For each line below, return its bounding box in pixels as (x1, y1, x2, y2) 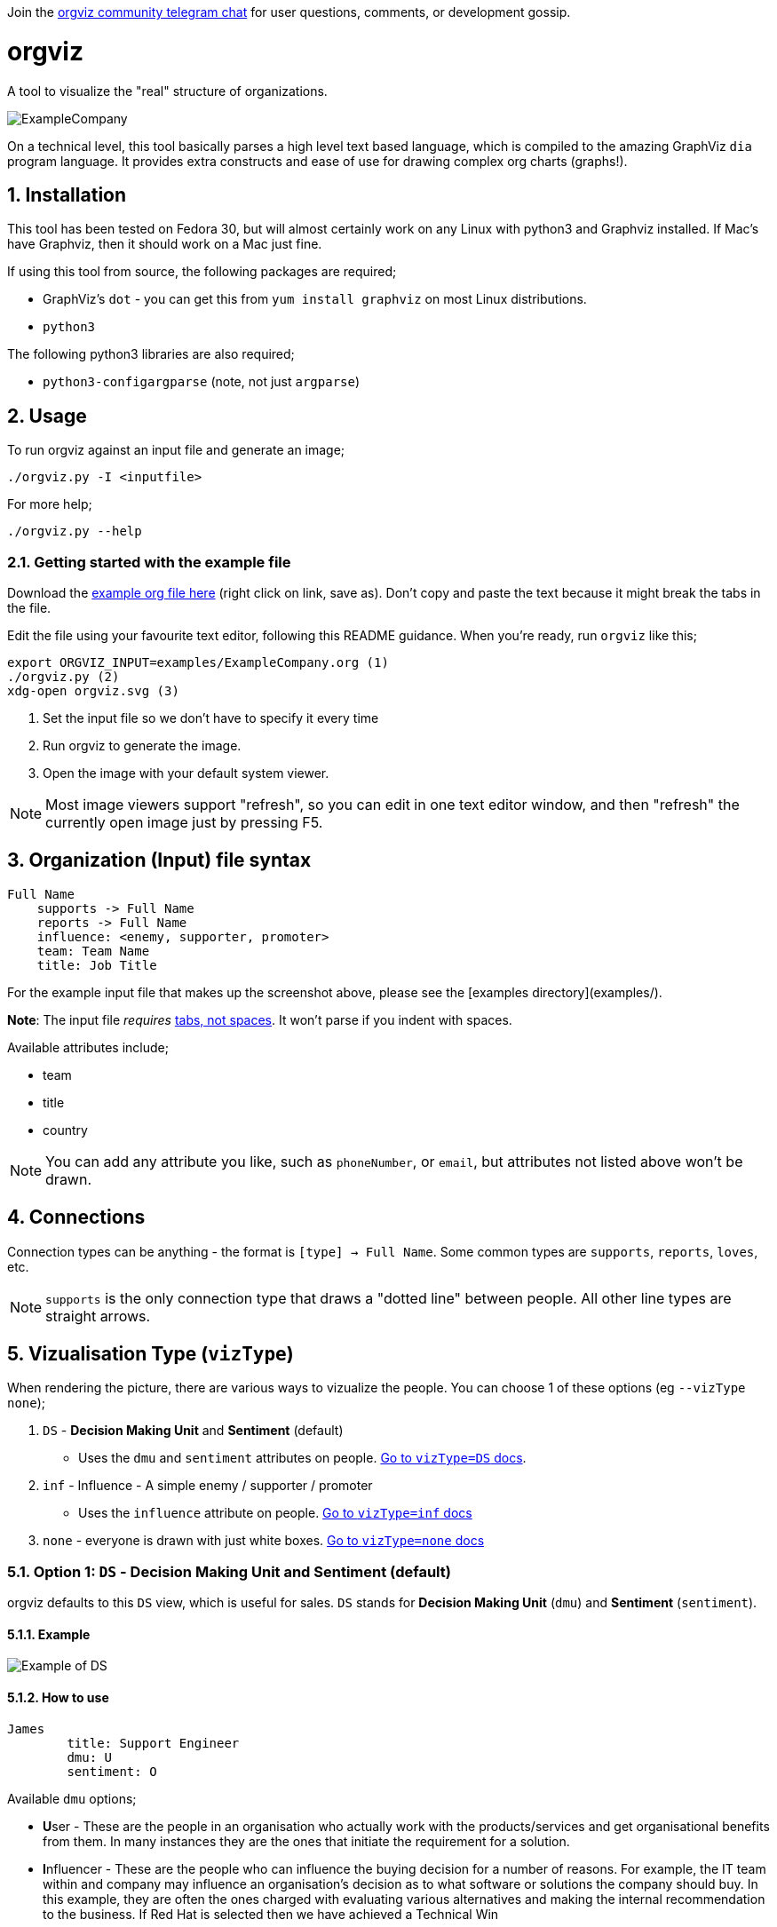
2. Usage (7, 404, 87, 427)
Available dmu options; (7, 1790, 137, 1806)
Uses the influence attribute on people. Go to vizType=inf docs (78, 1505, 472, 1521)
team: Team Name (36, 943, 150, 958)
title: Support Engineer (67, 1735, 240, 1750)
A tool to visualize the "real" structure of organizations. (7, 83, 328, 99)
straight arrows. (45, 1306, 151, 1325)
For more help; (7, 496, 92, 512)
